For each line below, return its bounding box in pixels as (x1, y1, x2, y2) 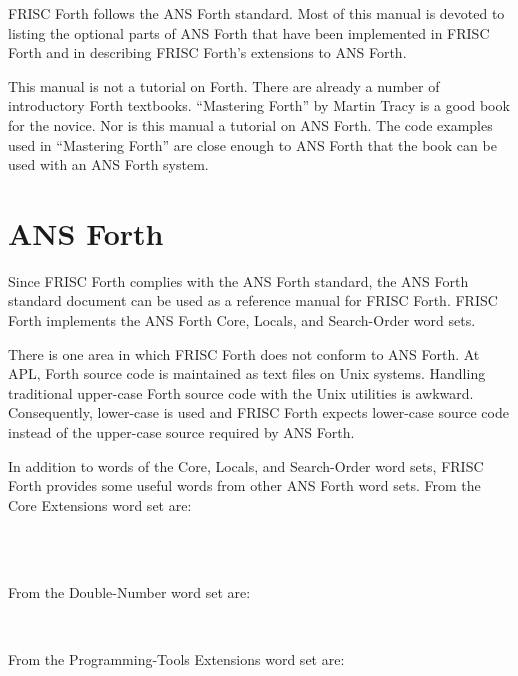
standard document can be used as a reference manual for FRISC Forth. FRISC (8, 290, 498, 311)
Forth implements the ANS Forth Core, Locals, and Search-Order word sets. (8, 310, 476, 331)
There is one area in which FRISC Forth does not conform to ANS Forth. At (8, 343, 480, 364)
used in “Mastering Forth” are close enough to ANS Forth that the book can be (8, 134, 497, 155)
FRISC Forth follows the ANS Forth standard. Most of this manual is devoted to (8, 3, 505, 23)
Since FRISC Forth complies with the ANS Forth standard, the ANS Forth (8, 270, 469, 291)
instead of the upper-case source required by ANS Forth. (8, 422, 355, 443)
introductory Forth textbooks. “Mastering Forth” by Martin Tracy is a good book (8, 95, 510, 116)
